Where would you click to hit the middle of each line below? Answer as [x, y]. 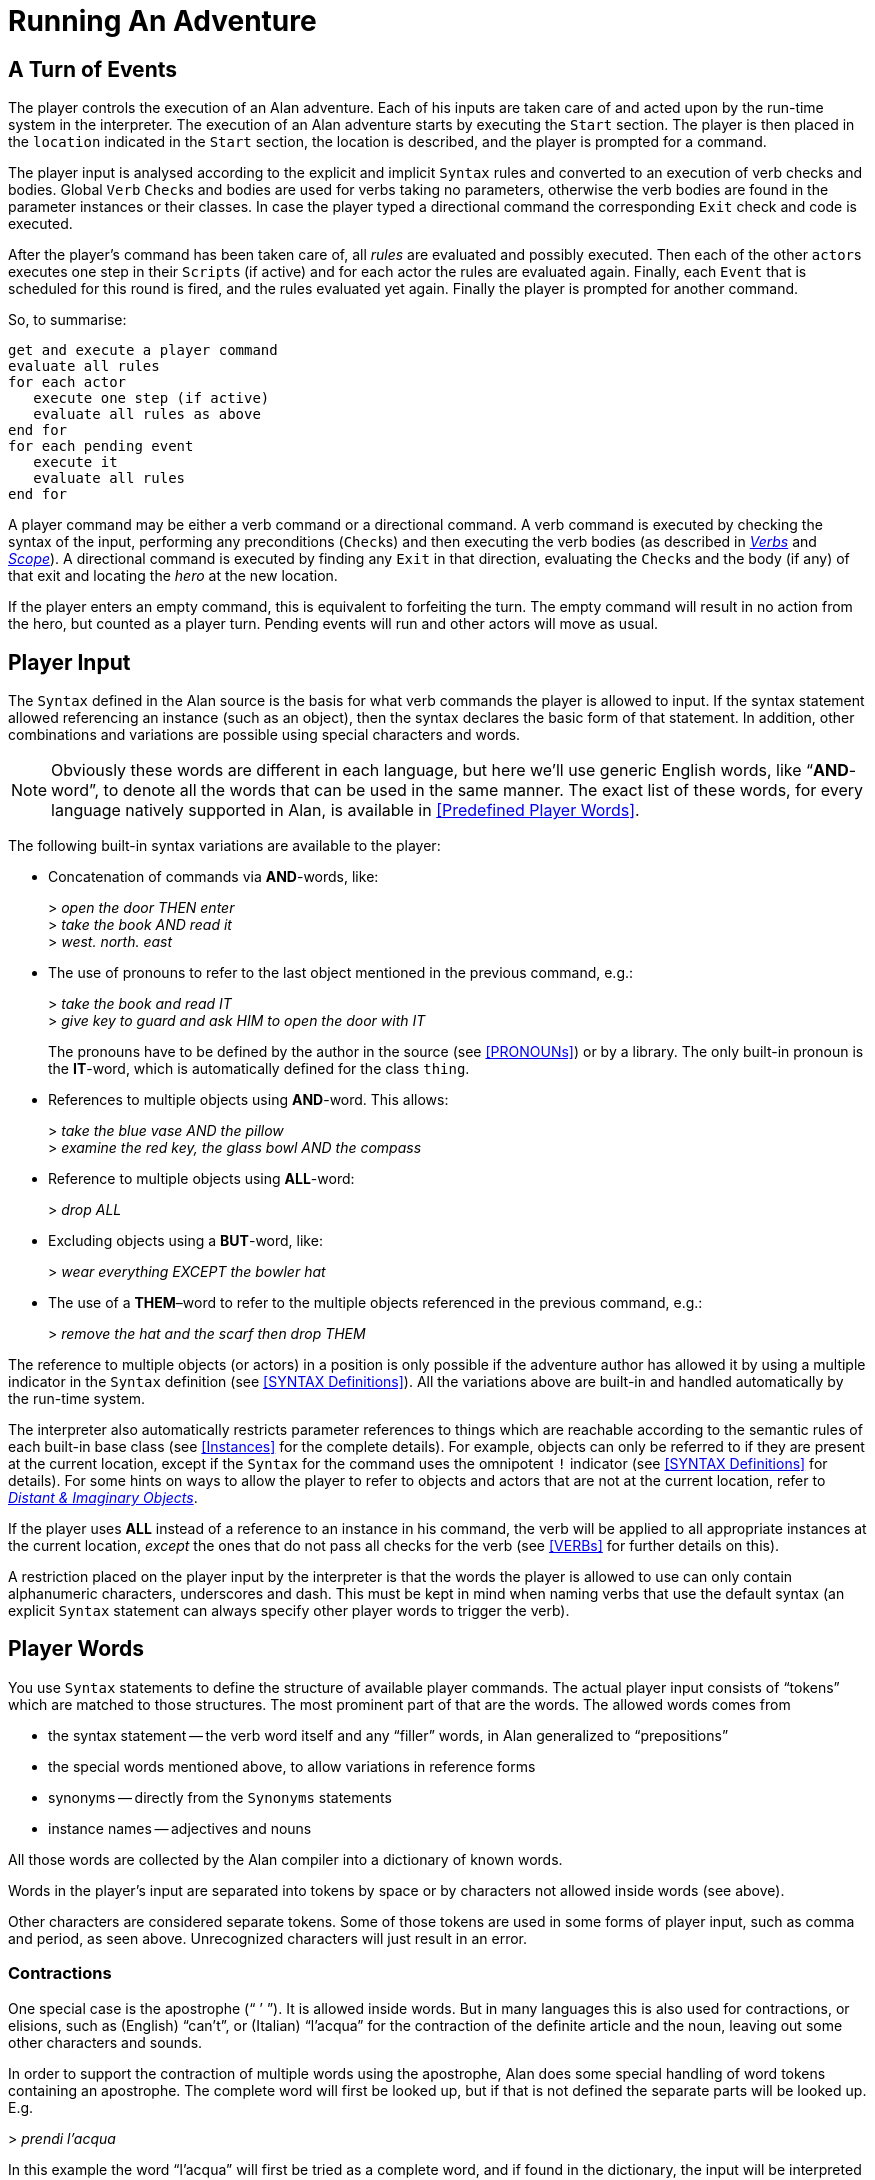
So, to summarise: [67, 320]
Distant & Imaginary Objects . [103, 1498]
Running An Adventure [162, 21]
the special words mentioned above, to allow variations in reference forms [292, 1766]
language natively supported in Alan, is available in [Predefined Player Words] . [345, 810]
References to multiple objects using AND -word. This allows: [248, 1100]
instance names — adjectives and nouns [180, 1828]
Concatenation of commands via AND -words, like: [213, 877]
